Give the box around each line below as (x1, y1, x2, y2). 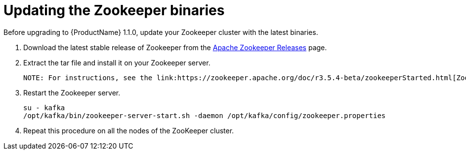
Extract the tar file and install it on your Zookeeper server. (23, 58, 211, 67)
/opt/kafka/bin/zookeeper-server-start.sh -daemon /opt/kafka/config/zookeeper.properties (23, 111, 386, 120)
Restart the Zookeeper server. (23, 88, 121, 97)
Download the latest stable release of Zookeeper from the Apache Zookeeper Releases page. (23, 43, 327, 52)
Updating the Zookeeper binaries (3, 2, 225, 19)
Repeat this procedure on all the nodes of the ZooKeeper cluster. (23, 126, 234, 135)
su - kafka (23, 103, 65, 112)
